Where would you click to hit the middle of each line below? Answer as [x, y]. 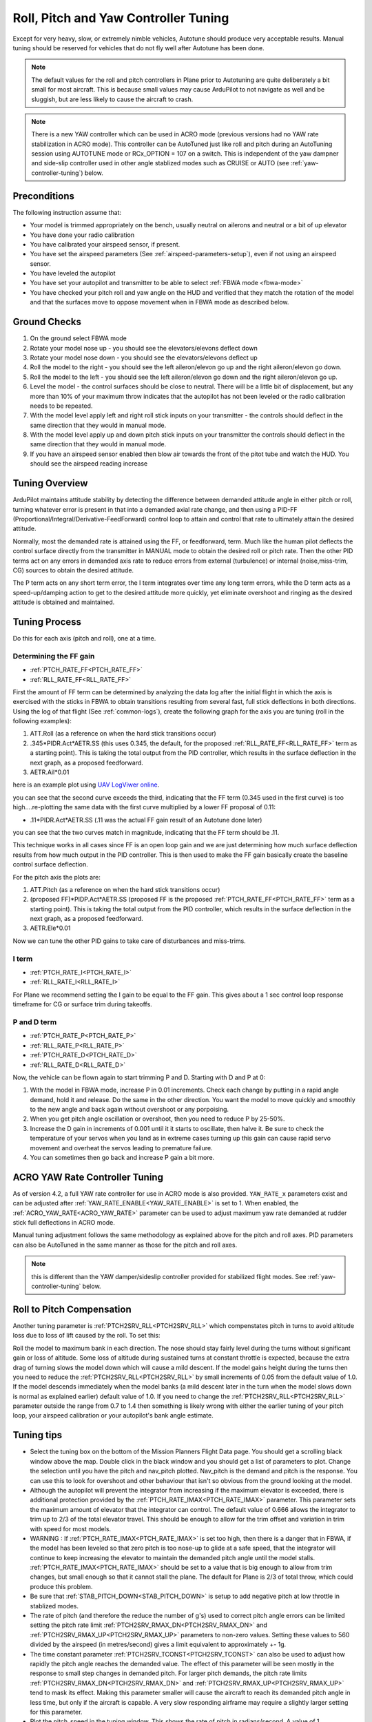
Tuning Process [47, 622]
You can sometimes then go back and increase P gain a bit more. [122, 1158]
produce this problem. [61, 1586]
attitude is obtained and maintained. [64, 602]
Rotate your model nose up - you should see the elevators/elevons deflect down [144, 348]
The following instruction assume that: [67, 212]
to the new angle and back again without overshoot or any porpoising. [130, 1110]
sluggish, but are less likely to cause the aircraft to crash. [112, 99]
